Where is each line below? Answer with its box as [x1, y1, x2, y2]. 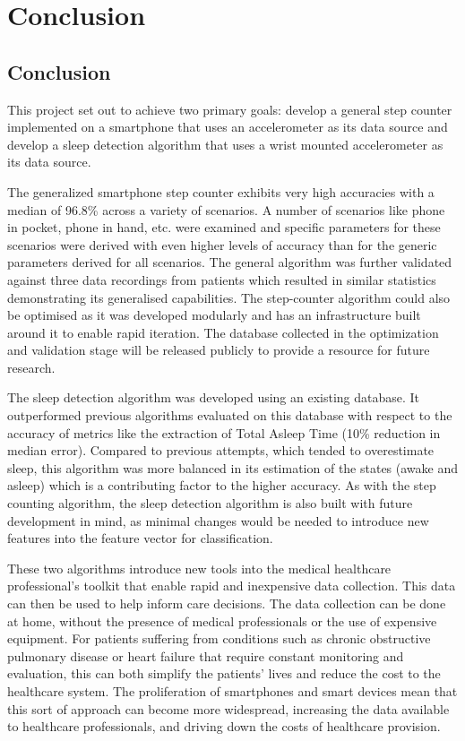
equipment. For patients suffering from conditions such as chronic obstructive [7, 629, 431, 648]
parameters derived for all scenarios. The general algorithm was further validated [7, 253, 452, 271]
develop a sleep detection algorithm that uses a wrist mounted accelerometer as [7, 134, 443, 153]
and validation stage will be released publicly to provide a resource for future [7, 340, 430, 359]
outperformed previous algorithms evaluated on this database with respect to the [7, 406, 452, 425]
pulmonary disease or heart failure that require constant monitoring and [7, 646, 404, 665]
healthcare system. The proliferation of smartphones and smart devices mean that [7, 681, 458, 700]
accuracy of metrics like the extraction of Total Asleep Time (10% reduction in [7, 423, 441, 442]
